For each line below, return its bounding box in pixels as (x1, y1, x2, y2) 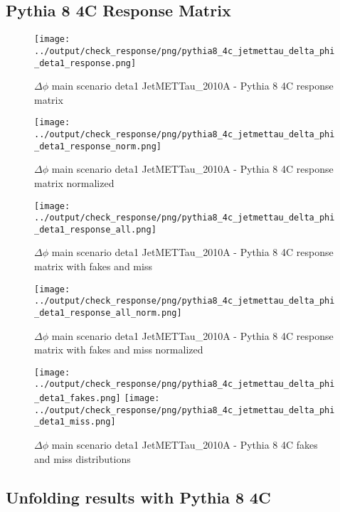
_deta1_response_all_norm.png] (34, 307, 182, 318)
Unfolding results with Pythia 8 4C (6, 486, 271, 508)
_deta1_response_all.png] (34, 224, 156, 235)
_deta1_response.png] (34, 58, 137, 68)
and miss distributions (34, 451, 131, 466)
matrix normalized (34, 175, 115, 190)
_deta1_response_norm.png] (34, 141, 161, 151)
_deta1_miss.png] (34, 417, 116, 427)
